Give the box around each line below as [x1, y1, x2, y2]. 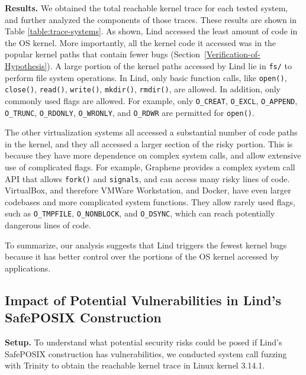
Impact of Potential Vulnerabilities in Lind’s [5, 290, 281, 309]
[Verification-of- [204, 48, 260, 60]
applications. [5, 261, 51, 274]
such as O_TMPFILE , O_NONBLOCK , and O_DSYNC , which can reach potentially [5, 207, 275, 219]
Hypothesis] [5, 59, 47, 72]
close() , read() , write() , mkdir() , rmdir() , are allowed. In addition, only [5, 83, 281, 95]
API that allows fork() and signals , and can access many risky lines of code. [5, 172, 290, 185]
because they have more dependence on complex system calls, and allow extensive [5, 149, 301, 161]
